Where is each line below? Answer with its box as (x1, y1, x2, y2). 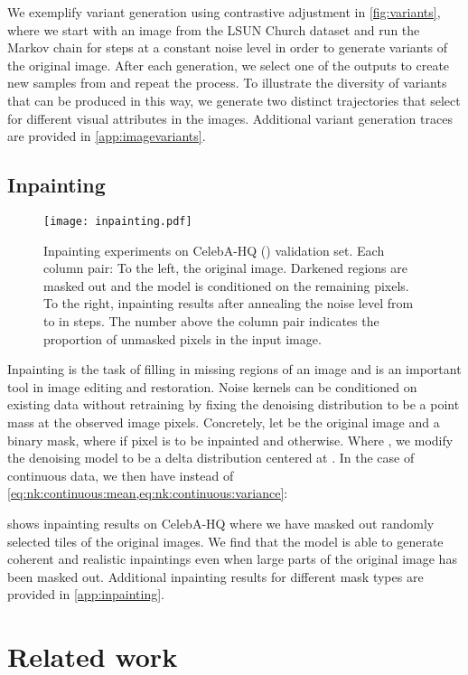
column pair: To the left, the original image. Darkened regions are (43, 258, 407, 277)
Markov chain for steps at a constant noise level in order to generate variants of (7, 38, 448, 57)
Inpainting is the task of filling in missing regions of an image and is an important (7, 360, 462, 379)
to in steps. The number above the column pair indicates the (43, 311, 379, 330)
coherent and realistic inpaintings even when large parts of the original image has (7, 549, 457, 568)
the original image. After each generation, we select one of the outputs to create (7, 55, 450, 74)
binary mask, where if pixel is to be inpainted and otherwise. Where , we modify (7, 430, 454, 449)
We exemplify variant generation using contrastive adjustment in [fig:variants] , (7, 3, 441, 21)
